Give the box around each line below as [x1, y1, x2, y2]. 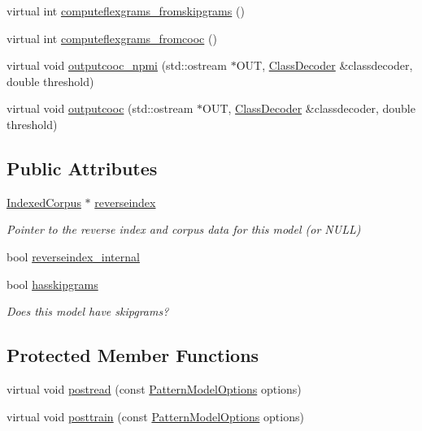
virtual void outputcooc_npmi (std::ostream [7, 57, 227, 74]
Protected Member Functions [7, 343, 259, 368]
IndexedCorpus [7, 193, 81, 210]
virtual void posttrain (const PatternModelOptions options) [7, 407, 304, 425]
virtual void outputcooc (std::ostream [7, 100, 194, 117]
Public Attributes [7, 155, 158, 180]
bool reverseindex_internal [7, 248, 140, 265]
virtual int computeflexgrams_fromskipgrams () [7, 2, 245, 19]
